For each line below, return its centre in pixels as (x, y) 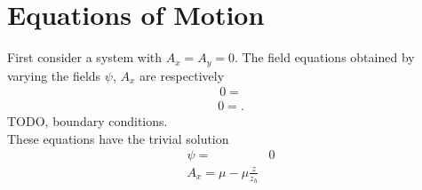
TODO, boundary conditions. (88, 121)
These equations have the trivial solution (118, 138)
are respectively (182, 75)
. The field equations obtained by (324, 57)
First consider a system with (85, 57)
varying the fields (54, 75)
